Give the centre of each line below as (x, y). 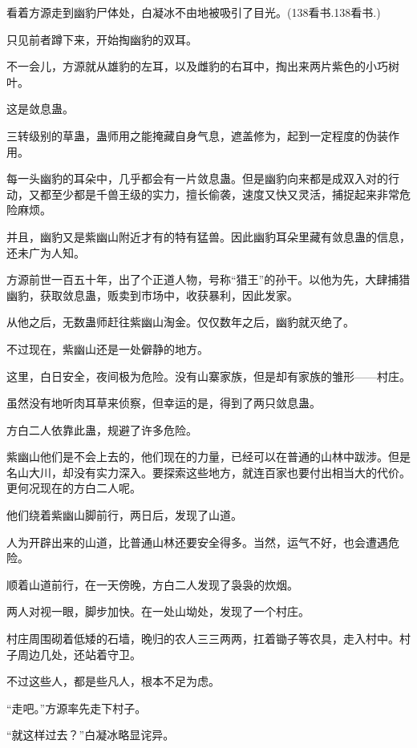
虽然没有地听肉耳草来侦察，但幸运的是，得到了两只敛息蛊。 (164, 403)
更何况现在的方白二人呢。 (74, 488)
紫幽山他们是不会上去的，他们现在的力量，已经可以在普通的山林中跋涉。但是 (208, 457)
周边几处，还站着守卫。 (79, 654)
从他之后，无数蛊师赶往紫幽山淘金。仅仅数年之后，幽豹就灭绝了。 (180, 322)
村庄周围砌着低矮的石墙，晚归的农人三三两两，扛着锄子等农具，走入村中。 (203, 639)
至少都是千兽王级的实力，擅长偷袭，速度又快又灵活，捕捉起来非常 (225, 194)
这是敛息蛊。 (40, 109)
